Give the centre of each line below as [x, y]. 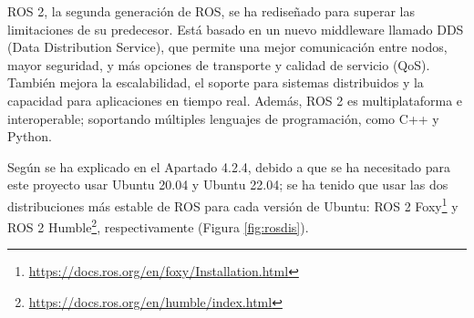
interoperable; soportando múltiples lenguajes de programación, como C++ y [223, 118]
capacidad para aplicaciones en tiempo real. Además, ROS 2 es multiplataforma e [235, 100]
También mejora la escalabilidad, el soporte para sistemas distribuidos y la [216, 82]
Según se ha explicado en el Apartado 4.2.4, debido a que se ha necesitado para [229, 166]
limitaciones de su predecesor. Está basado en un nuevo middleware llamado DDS [236, 29]
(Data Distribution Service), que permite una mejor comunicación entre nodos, [227, 47]
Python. [30, 136]
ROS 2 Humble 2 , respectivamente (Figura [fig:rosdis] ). [158, 226]
